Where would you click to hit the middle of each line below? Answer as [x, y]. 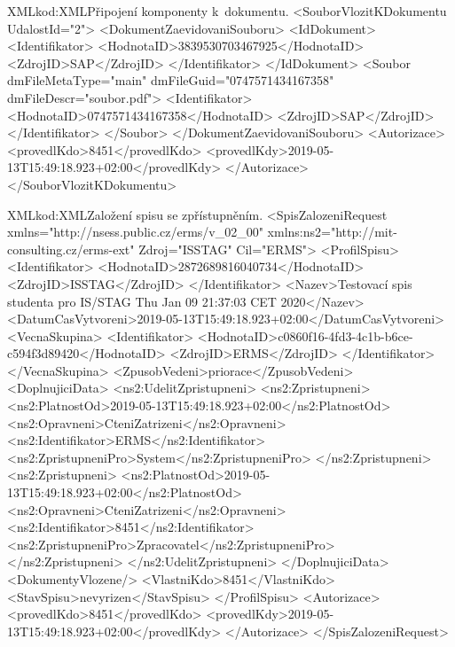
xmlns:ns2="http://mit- [332, 232]
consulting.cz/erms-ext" [71, 249]
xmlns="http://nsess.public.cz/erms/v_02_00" [135, 232]
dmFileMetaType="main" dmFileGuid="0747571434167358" [171, 80]
